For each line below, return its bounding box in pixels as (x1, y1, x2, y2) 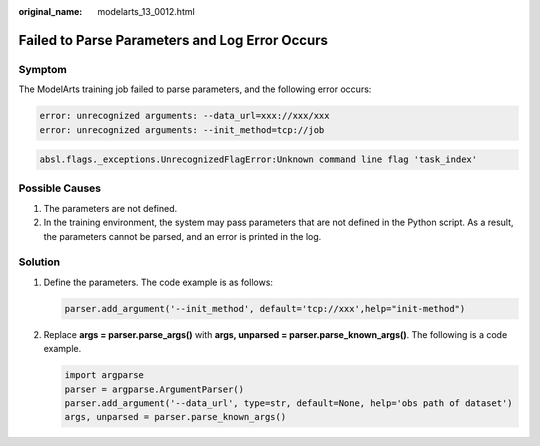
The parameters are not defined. (43, 202, 178, 214)
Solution (18, 255, 61, 269)
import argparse (64, 370, 145, 381)
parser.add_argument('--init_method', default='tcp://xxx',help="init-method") (64, 303, 466, 314)
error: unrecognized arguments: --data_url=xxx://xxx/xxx (39, 110, 330, 122)
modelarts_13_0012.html (97, 6, 195, 17)
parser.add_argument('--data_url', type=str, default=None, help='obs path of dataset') (64, 397, 514, 409)
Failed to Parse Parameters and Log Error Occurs (18, 31, 329, 49)
